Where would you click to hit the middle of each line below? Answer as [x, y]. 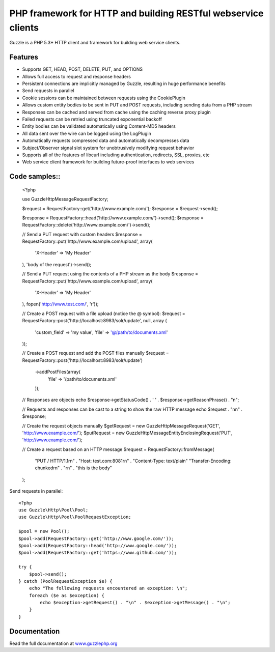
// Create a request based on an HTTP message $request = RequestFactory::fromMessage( [118, 449]
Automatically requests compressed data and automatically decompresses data [106, 140]
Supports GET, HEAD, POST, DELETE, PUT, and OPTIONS [82, 69]
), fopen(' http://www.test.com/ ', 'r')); [60, 304]
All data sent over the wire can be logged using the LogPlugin [87, 133]
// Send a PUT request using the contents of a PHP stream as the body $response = [110, 274]
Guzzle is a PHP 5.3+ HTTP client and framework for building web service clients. [95, 43]
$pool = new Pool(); [44, 531]
